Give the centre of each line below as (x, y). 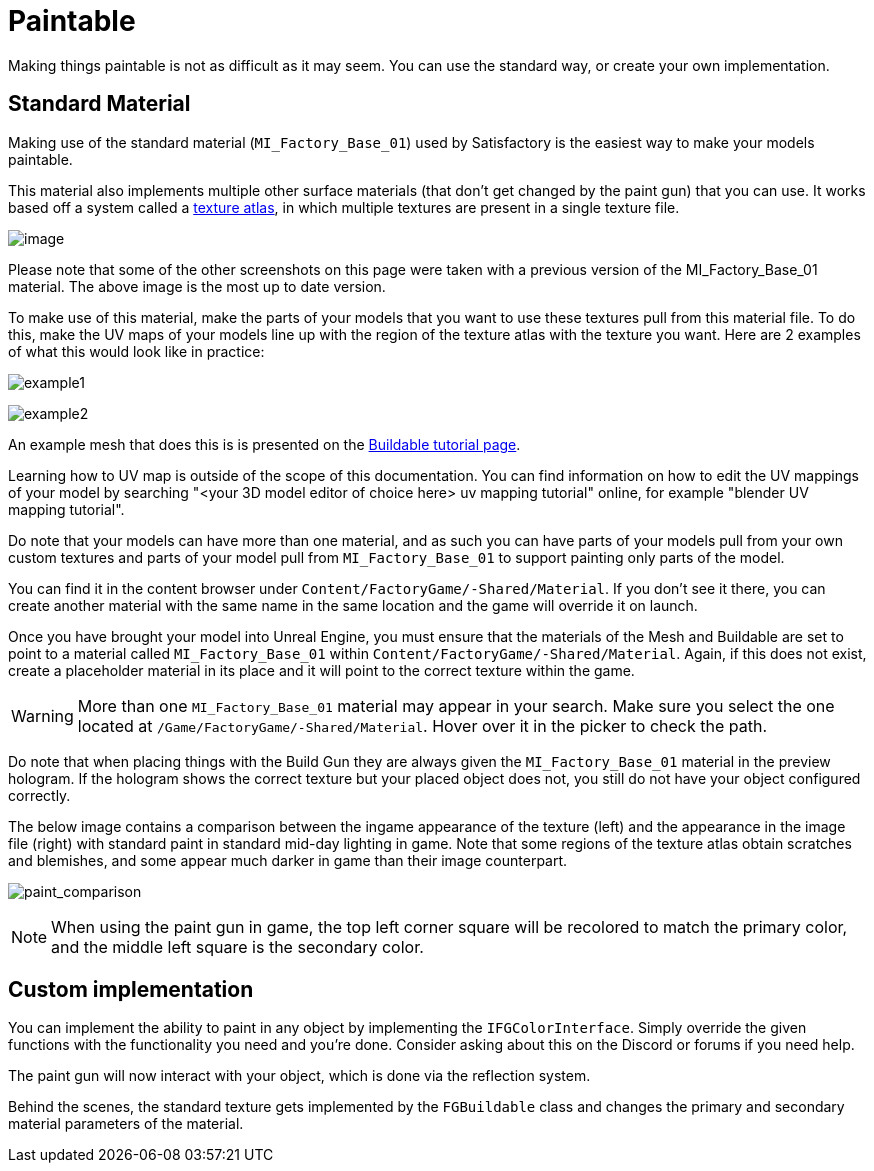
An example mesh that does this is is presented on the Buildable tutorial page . (264, 444)
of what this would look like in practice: (136, 351)
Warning (42, 715)
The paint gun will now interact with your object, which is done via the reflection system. (299, 1076)
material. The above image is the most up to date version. (197, 286)
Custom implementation (131, 990)
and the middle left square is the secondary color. (237, 946)
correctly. (39, 795)
